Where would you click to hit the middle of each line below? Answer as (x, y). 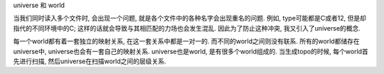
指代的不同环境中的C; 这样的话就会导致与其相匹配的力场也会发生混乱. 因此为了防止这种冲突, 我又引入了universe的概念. (187, 28)
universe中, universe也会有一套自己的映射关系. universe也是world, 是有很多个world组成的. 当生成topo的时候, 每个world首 (191, 51)
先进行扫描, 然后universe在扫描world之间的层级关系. (90, 61)
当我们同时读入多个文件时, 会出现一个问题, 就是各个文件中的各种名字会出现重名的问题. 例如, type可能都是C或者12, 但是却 (190, 18)
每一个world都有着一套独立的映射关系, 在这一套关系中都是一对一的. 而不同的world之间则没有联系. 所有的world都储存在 (187, 41)
